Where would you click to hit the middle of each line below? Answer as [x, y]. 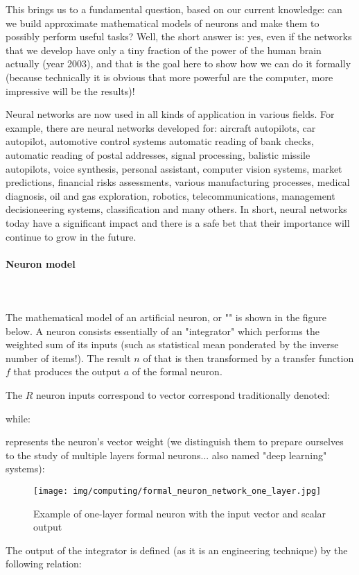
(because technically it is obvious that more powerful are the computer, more [169, 77]
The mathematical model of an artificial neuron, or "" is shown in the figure [166, 317]
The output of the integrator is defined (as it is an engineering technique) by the [177, 550]
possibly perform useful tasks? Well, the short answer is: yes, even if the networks [179, 36]
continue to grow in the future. [71, 236]
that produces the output [67, 371]
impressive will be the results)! [70, 91]
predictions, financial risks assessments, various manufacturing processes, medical [178, 182]
